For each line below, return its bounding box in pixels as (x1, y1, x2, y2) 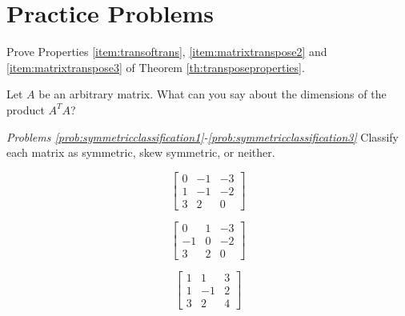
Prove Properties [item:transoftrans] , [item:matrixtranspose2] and (6, 43, 327, 60)
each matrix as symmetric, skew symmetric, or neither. (6, 144, 275, 161)
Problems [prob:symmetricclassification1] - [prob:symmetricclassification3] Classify (6, 128, 399, 145)
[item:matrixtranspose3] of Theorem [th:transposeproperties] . (6, 58, 305, 75)
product (6, 101, 45, 118)
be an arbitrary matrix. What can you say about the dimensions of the (38, 86, 387, 102)
